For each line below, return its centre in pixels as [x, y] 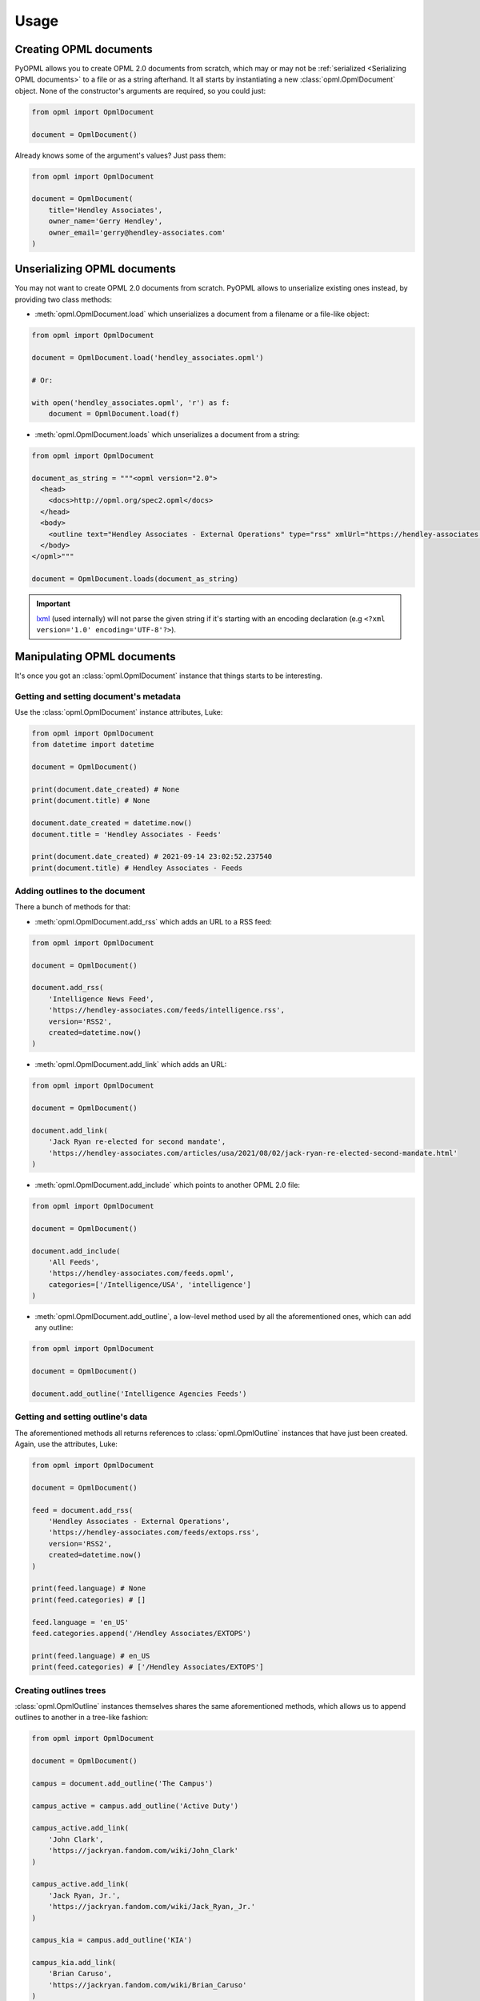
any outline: [54, 1328]
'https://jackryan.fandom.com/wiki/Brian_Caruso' [148, 1985]
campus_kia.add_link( [74, 1963]
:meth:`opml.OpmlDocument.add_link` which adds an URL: [131, 1065]
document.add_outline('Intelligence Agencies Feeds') [139, 1394]
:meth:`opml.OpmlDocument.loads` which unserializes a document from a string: [167, 434]
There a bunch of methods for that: [73, 907]
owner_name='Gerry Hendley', [106, 221]
